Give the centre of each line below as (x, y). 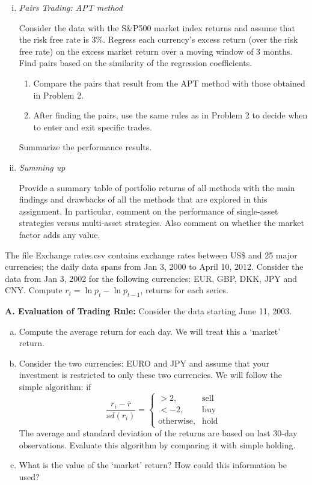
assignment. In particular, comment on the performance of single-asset (148, 211)
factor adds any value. (60, 234)
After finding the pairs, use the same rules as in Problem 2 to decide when (170, 115)
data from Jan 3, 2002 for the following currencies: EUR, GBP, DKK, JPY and (151, 278)
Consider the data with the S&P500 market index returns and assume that (157, 27)
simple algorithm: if (55, 387)
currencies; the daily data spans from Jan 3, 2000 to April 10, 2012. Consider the (154, 267)
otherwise (176, 421)
